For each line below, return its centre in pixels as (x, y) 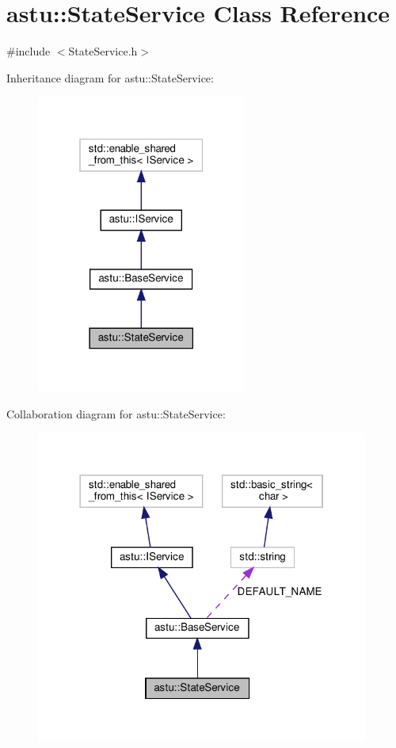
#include (29, 51)
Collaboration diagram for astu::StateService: (116, 413)
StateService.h (103, 51)
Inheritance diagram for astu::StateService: (110, 77)
